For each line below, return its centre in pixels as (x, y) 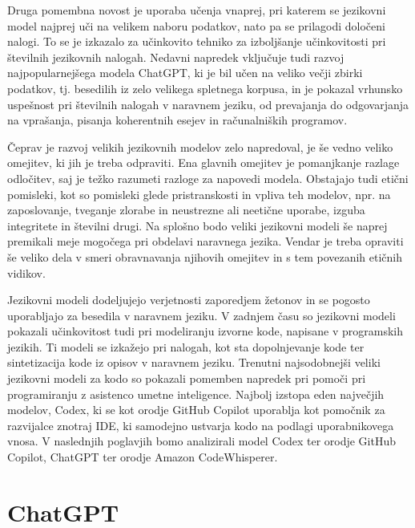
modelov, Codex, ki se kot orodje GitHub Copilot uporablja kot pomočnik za (196, 410)
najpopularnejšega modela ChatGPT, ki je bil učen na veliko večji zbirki (185, 73)
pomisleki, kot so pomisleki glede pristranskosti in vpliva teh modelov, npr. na (199, 194)
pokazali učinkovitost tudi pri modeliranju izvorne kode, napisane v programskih (205, 331)
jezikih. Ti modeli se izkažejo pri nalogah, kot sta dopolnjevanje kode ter (186, 346)
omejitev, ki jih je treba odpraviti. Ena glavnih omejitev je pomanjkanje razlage (203, 162)
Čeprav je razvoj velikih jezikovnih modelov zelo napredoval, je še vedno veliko (200, 146)
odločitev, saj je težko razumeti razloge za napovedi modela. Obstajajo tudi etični (208, 178)
